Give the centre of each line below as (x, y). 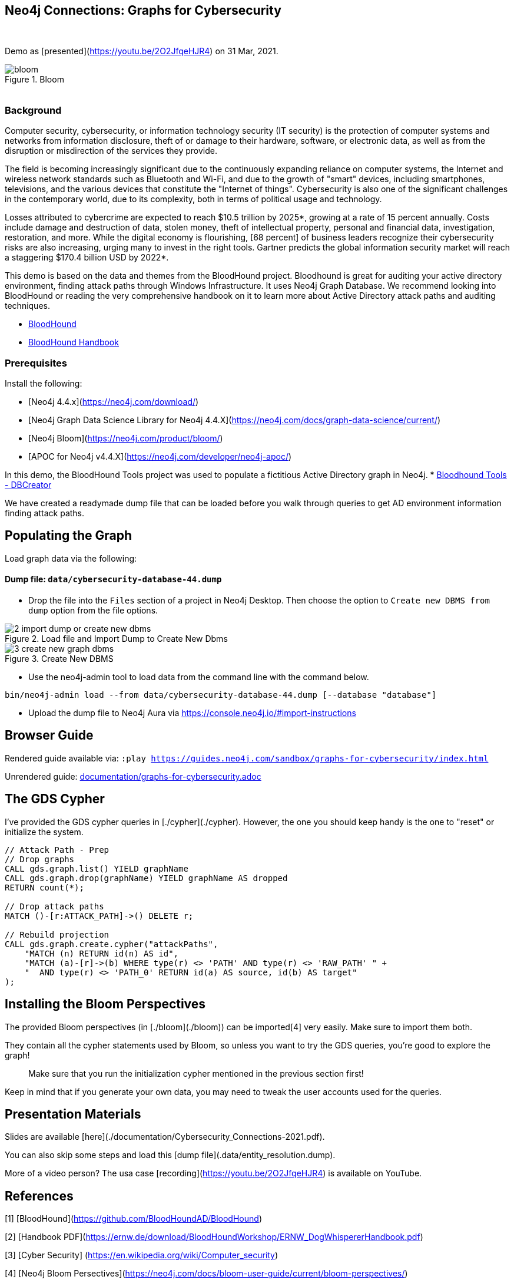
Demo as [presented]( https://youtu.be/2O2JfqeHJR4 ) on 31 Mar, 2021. (142, 51)
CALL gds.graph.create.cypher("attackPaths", (112, 944)
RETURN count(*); (44, 887)
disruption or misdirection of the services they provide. (111, 151)
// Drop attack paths (54, 906)
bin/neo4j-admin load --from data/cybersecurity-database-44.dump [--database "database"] (221, 695)
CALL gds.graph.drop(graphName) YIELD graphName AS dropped (146, 878)
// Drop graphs (40, 859)
